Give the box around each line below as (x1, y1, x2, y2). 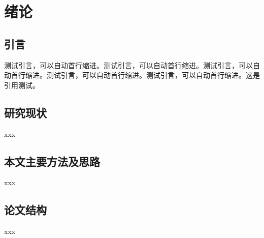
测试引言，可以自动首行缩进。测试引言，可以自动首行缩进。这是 (46, 70, 260, 80)
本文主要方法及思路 (4, 153, 100, 169)
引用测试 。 (4, 79, 40, 90)
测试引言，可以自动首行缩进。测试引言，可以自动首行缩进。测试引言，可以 (4, 59, 253, 70)
